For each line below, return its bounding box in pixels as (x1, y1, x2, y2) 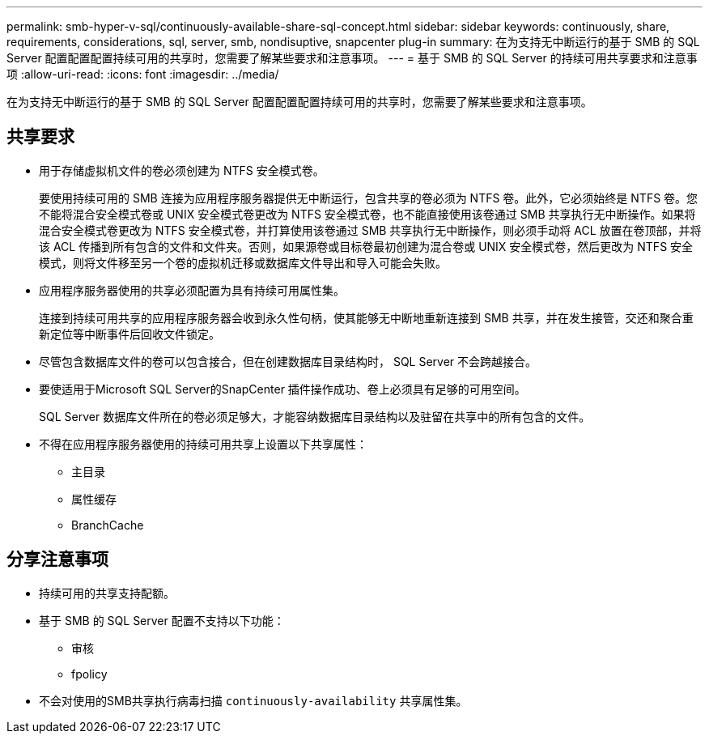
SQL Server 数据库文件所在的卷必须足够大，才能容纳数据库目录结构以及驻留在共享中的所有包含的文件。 (39, 409, 591, 423)
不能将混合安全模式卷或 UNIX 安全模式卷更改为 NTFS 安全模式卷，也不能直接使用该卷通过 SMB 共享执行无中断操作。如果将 (39, 206, 696, 221)
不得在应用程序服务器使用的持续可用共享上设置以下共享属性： (39, 436, 367, 451)
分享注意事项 (6, 549, 108, 570)
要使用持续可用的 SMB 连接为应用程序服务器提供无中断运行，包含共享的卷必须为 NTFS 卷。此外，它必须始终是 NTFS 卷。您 (39, 190, 698, 205)
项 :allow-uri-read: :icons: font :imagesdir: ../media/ (6, 67, 279, 81)
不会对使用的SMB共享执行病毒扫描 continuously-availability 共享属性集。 (39, 693, 468, 708)
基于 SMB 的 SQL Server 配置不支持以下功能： (39, 613, 285, 627)
